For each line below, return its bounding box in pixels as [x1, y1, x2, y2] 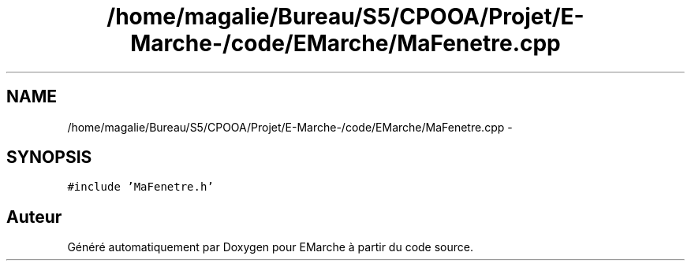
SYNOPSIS [6, 147, 92, 168]
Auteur [6, 206, 62, 227]
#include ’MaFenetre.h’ [67, 180, 214, 194]
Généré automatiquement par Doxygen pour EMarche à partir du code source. [67, 240, 473, 254]
